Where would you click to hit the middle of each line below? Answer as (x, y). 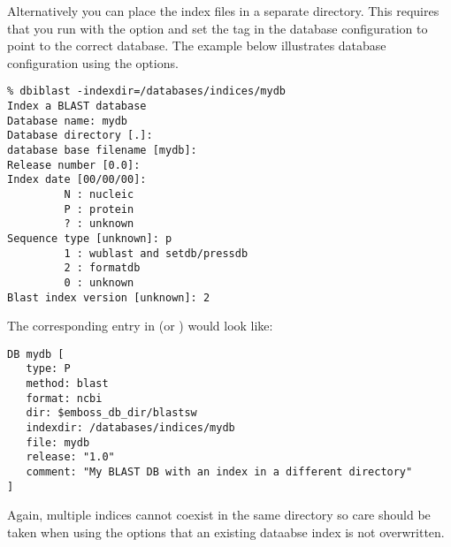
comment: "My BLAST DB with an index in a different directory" (219, 472)
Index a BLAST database (77, 106)
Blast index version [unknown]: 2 (109, 297)
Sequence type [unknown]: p (90, 238)
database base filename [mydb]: (102, 150)
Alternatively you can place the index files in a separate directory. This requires (223, 11)
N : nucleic (99, 194)
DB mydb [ (36, 354)
